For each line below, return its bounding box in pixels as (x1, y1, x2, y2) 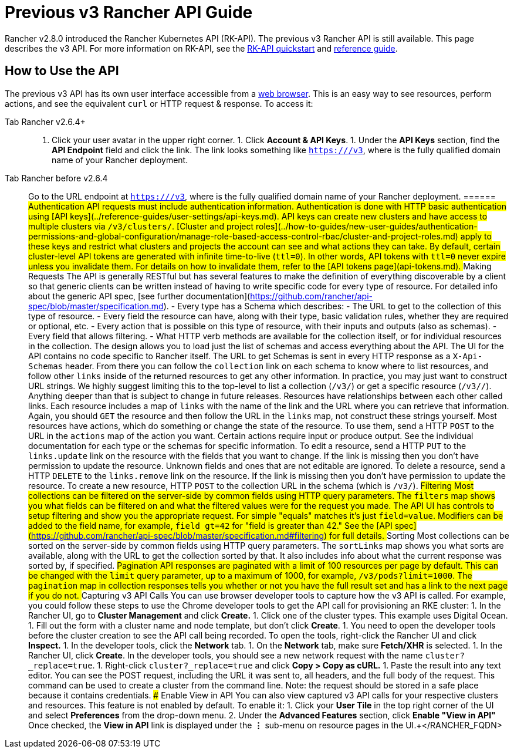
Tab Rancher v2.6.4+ (5, 116, 86, 127)
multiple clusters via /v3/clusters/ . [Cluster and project (28, 221, 254, 231)
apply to (460, 231, 492, 241)
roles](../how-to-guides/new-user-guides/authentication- (255, 221, 478, 231)
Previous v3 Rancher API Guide (5, 2, 253, 22)
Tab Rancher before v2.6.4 (5, 173, 108, 183)
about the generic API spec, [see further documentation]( (28, 291, 251, 301)
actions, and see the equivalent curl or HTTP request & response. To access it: (5, 98, 313, 109)
